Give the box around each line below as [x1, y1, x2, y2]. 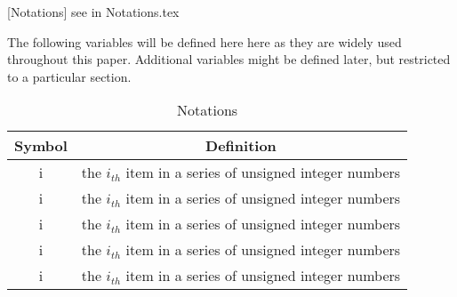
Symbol [14, 135, 68, 157]
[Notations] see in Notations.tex [7, 3, 180, 20]
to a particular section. [7, 67, 132, 85]
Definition [205, 135, 277, 157]
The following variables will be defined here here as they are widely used [7, 32, 402, 51]
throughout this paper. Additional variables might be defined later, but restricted [7, 50, 451, 68]
